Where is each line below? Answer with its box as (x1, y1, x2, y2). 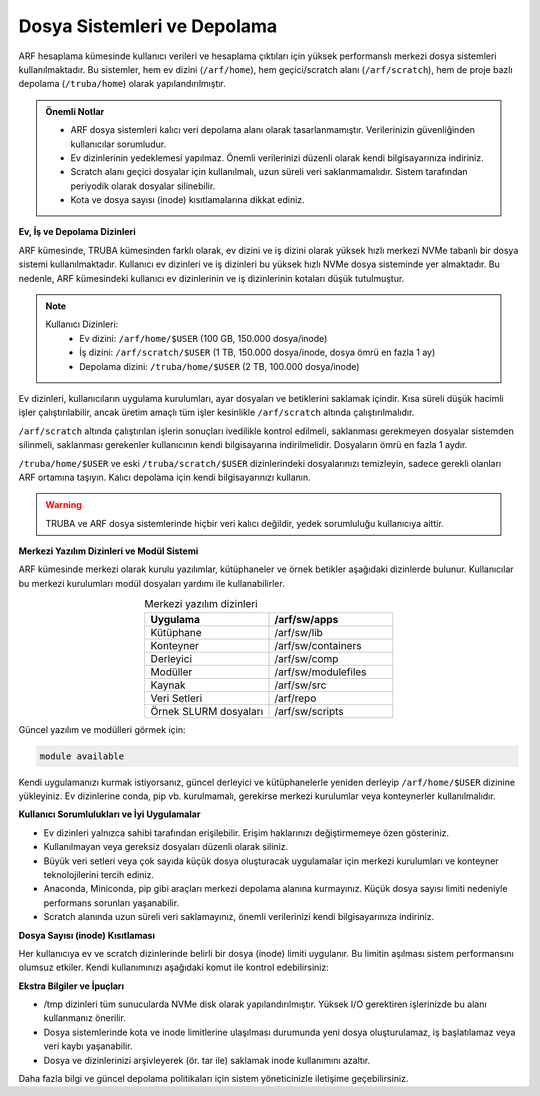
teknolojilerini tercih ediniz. (43, 868, 155, 880)
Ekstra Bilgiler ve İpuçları (18, 980, 125, 992)
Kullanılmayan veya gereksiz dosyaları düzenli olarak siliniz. (43, 841, 289, 853)
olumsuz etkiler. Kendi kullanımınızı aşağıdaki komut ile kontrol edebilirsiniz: (18, 961, 329, 974)
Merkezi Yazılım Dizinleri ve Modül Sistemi (18, 545, 199, 557)
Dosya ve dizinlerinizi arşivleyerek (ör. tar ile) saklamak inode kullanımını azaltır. (43, 1054, 371, 1066)
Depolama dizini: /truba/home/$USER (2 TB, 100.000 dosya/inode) (79, 360, 360, 372)
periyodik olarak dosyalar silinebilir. (70, 180, 216, 192)
